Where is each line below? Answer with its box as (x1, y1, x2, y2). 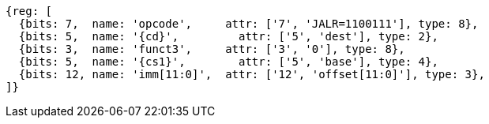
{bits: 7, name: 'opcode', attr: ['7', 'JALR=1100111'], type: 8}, (18, 17, 479, 30)
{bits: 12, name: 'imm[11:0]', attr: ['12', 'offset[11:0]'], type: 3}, (18, 68, 485, 81)
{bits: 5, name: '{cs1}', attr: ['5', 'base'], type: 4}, (18, 55, 438, 68)
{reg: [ (6, 5, 53, 17)
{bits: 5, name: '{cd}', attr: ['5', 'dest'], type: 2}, (18, 30, 438, 43)
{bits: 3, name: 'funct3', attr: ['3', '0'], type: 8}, (18, 43, 405, 55)
